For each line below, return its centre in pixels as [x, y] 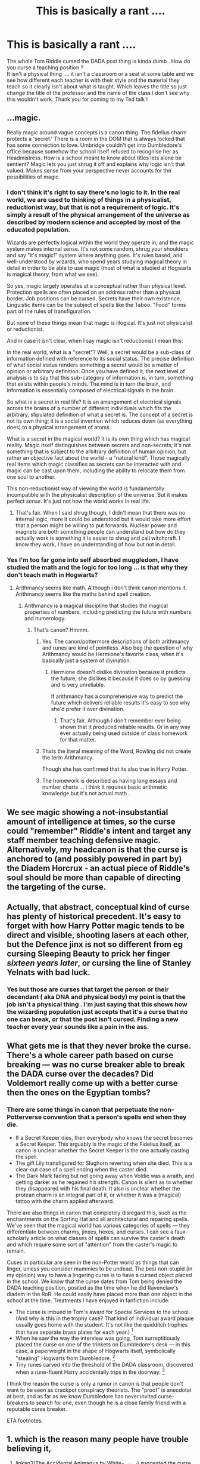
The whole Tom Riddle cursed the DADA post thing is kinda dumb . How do [99, 61]
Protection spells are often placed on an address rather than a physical [93, 292]
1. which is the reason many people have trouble [98, 1439]
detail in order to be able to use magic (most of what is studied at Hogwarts [99, 268]
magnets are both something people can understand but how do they [101, 532]
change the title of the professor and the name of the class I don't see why [98, 93]
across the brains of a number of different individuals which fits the [89, 408]
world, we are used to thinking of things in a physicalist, [89, 199]
